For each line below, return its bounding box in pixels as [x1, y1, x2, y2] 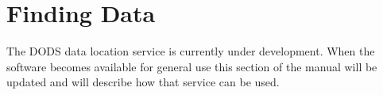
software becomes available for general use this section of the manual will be [6, 58, 377, 74]
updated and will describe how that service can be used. [6, 74, 280, 90]
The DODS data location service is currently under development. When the [6, 43, 375, 59]
